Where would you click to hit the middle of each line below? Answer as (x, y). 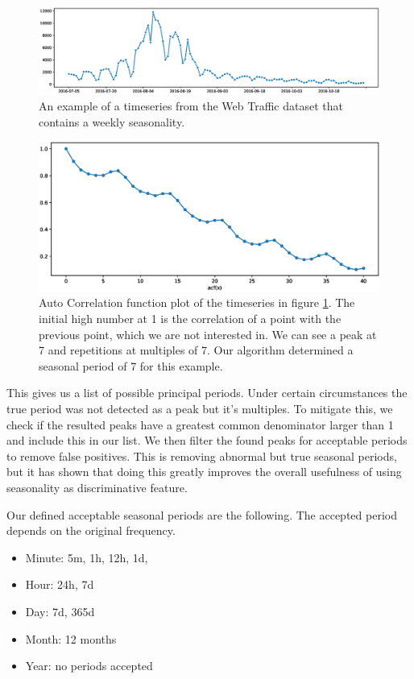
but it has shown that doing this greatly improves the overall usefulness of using (204, 472)
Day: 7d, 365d (60, 611)
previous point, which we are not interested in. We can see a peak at (208, 334)
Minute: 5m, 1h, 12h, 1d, (87, 557)
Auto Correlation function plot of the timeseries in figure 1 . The (197, 302)
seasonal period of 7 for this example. (131, 365)
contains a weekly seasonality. (112, 121)
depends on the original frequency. (91, 530)
